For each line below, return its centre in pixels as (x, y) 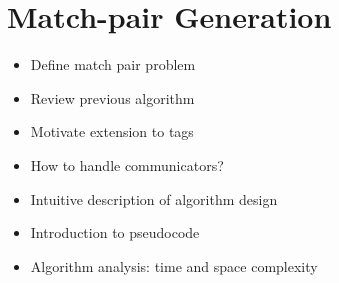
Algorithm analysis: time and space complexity (174, 265)
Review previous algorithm (112, 97)
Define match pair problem (113, 64)
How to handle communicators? (127, 164)
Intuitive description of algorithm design (154, 198)
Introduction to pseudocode (115, 232)
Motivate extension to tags (112, 131)
